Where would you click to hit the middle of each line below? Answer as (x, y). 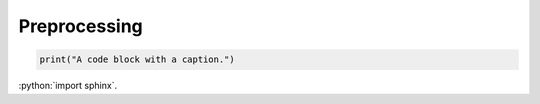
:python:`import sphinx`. (68, 86)
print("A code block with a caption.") (137, 59)
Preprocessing (81, 26)
